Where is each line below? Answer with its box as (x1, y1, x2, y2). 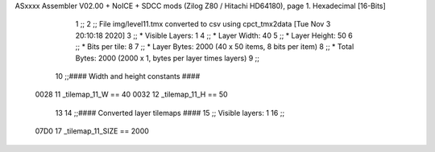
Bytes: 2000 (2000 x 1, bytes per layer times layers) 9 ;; (75, 53, 260, 63)
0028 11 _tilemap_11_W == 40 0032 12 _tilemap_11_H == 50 (35, 89, 229, 100)
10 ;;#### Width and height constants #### (55, 71, 201, 80)
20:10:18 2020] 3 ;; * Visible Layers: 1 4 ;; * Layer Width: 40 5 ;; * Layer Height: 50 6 (75, 31, 354, 40)
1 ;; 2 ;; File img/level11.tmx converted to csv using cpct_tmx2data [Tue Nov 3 (75, 19, 331, 29)
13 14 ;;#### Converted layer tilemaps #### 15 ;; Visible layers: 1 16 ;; (55, 108, 285, 117)
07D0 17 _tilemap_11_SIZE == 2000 (35, 126, 149, 136)
